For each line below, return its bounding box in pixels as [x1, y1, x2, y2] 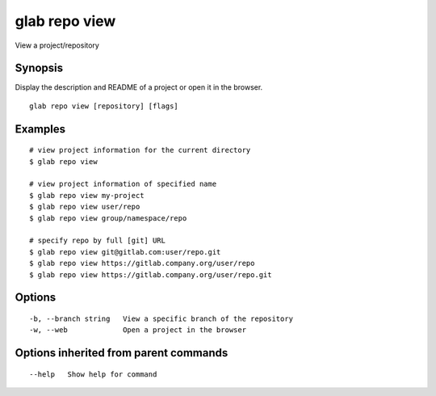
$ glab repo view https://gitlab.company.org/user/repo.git [29, 270, 272, 279]
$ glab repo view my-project [29, 191, 145, 200]
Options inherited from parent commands [15, 346, 228, 360]
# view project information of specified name [29, 179, 217, 189]
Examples [15, 122, 66, 136]
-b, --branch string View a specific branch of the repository [29, 314, 294, 323]
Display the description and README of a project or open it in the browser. [15, 82, 263, 92]
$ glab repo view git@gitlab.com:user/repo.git [29, 247, 221, 256]
